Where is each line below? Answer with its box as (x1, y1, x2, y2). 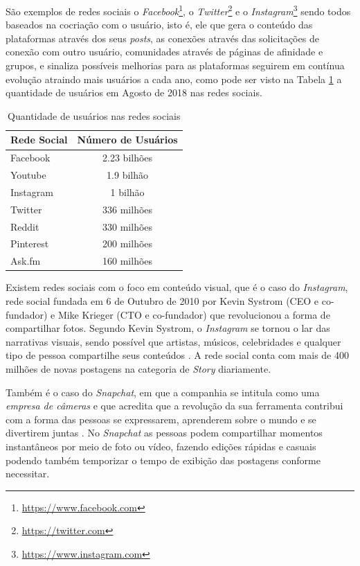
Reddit (10, 219, 39, 233)
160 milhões (102, 254, 153, 268)
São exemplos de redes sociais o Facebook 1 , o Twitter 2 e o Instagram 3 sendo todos (6, 2, 351, 18)
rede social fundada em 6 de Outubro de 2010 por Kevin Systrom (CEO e (6, 294, 319, 308)
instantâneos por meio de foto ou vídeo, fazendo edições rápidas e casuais (6, 439, 316, 453)
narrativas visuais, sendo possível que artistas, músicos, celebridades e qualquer (6, 334, 341, 348)
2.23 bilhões (102, 150, 153, 165)
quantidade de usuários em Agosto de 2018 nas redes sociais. (6, 85, 262, 100)
